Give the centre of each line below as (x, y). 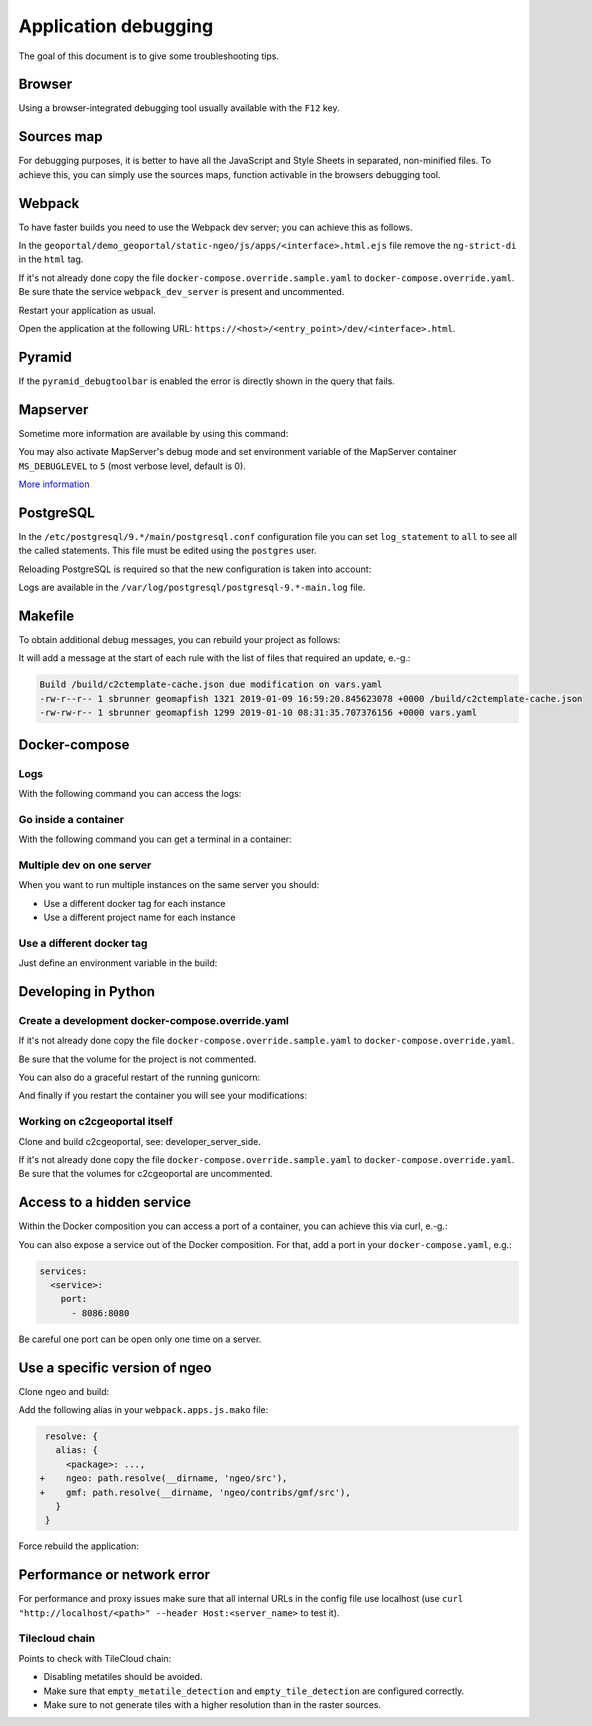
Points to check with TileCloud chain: (95, 1658)
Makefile (46, 615)
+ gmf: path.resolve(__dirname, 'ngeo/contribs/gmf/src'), (195, 1492)
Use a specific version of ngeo (115, 1367)
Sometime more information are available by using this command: (153, 433)
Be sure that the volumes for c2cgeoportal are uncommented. (146, 1174)
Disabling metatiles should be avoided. (123, 1677)
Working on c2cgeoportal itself (96, 1122)
